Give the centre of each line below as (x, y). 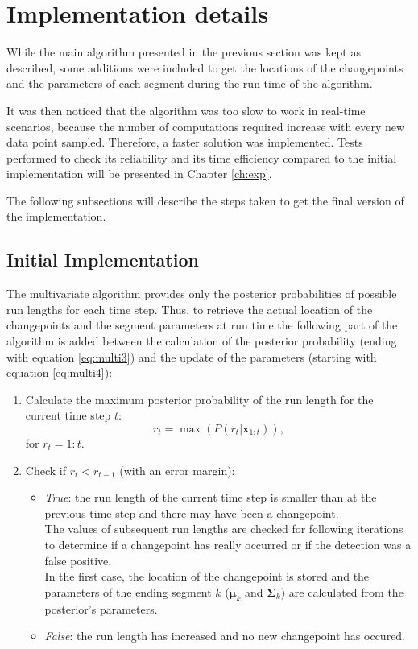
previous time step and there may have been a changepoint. (192, 513)
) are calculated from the (342, 591)
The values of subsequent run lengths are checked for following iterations (224, 529)
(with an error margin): (177, 470)
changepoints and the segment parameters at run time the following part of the (202, 325)
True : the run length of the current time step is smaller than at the (211, 497)
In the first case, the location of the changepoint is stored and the (207, 576)
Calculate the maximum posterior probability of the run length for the (199, 399)
